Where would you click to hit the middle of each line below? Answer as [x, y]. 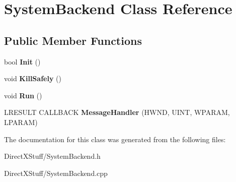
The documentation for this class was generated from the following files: [115, 139]
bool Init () [22, 61]
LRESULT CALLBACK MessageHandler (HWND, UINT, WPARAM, [117, 112]
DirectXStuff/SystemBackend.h [52, 156]
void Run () [23, 95]
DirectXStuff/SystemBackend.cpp [56, 173]
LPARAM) [21, 122]
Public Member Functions [73, 40]
